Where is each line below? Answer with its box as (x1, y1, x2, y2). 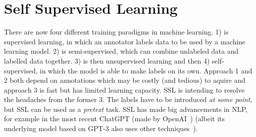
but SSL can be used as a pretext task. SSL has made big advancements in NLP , (4, 103, 248, 114)
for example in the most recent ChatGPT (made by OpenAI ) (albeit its (4, 113, 225, 124)
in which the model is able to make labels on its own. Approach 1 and (40, 65, 253, 75)
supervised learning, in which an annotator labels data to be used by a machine (4, 36, 246, 46)
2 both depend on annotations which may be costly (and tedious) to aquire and (4, 75, 246, 85)
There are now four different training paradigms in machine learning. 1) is (4, 27, 229, 37)
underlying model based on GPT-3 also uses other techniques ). (4, 123, 198, 134)
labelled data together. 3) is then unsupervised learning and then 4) (4, 55, 210, 66)
